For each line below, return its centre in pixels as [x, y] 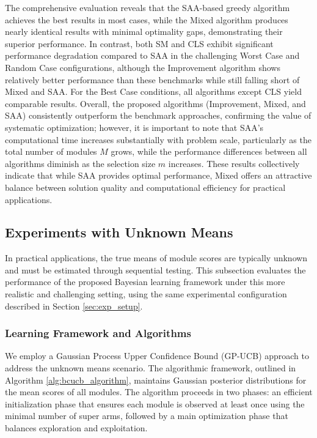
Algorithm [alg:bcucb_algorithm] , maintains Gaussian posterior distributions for [156, 380]
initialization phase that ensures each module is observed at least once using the [155, 403]
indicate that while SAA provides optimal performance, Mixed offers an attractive [158, 175]
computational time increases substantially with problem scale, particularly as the [158, 139]
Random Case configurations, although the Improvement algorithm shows [143, 67]
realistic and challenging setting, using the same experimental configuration [146, 294]
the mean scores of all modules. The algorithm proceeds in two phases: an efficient [159, 392]
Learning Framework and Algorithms [98, 333]
